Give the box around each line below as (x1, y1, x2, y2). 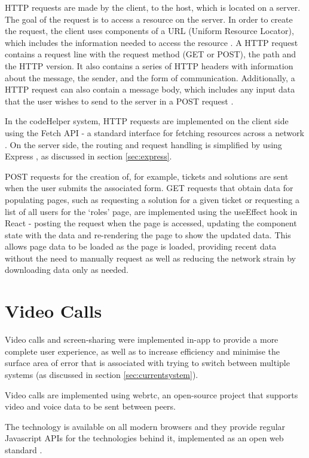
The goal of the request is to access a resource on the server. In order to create (5, 13, 293, 25)
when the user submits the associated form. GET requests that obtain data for (5, 182, 293, 194)
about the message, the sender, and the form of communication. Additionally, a (5, 71, 295, 84)
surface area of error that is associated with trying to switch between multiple (5, 356, 290, 369)
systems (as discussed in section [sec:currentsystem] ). (5, 368, 198, 380)
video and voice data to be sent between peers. (5, 400, 176, 413)
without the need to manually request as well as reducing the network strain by (5, 251, 296, 264)
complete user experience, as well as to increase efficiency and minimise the (5, 345, 280, 357)
